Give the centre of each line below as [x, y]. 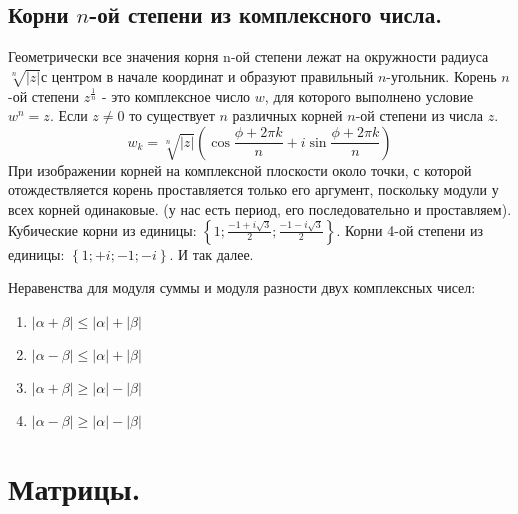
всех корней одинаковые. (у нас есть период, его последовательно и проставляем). [260, 208]
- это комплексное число [176, 95]
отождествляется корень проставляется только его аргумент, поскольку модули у [253, 189]
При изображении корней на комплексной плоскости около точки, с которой [240, 169]
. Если [68, 115]
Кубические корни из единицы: [102, 229]
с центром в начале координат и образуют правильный [207, 75]
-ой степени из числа [419, 115]
